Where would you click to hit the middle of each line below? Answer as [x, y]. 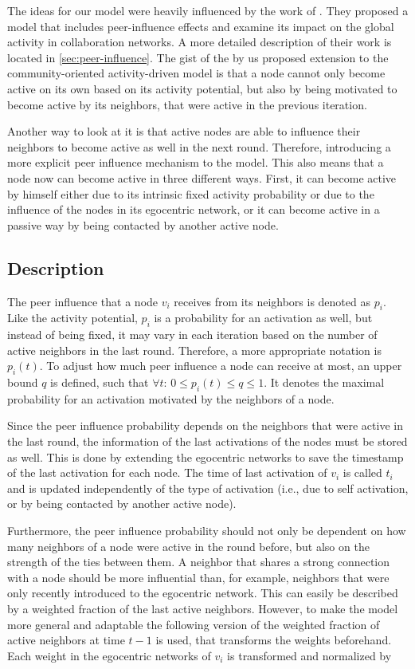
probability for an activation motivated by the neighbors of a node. [171, 398]
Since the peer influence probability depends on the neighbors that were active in [205, 425]
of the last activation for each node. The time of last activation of [167, 472]
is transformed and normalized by [309, 655]
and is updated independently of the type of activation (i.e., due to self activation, [208, 488]
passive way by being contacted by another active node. [143, 224]
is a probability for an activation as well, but [263, 318]
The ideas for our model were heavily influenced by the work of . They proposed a [208, 10]
